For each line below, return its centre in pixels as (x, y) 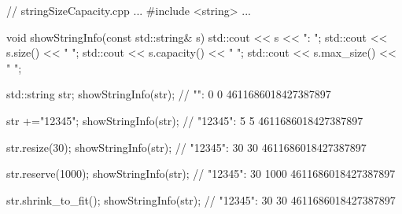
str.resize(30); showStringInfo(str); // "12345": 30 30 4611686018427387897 (186, 147)
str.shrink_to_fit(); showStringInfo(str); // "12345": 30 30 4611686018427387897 (201, 199)
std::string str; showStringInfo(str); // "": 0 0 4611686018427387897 (169, 94)
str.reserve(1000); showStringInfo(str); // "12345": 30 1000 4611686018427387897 (201, 173)
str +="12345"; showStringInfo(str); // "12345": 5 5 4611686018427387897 (185, 120)
